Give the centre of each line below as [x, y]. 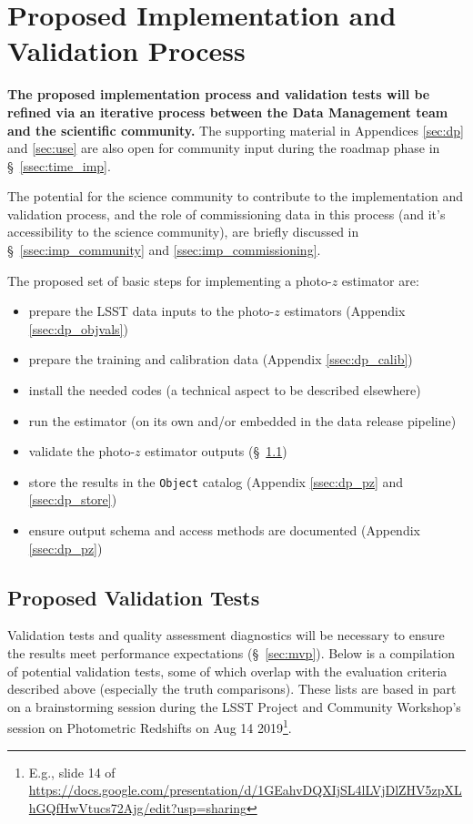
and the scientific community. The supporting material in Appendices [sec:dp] [236, 130]
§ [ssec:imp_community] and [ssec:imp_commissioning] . [164, 250]
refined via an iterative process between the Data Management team [228, 112]
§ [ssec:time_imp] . [59, 165]
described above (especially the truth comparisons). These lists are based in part [232, 689]
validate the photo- [82, 451]
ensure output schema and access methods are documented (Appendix [224, 530]
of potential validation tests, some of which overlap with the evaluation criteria [227, 671]
